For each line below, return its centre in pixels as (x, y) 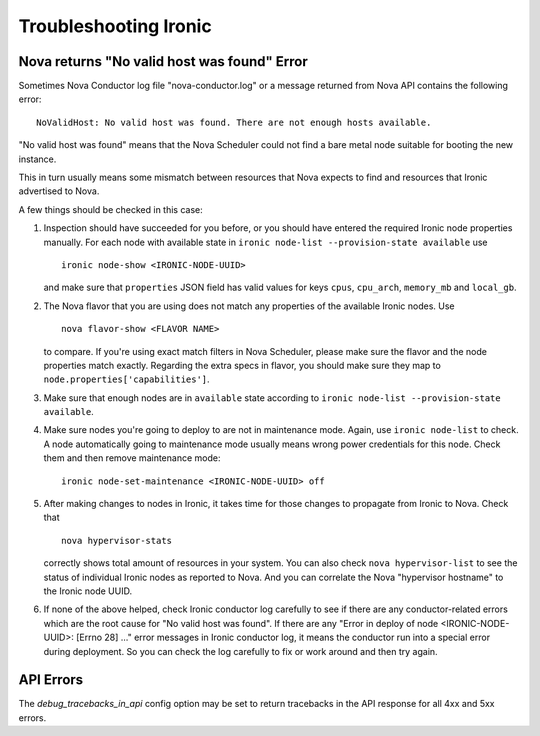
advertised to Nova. (59, 191)
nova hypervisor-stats (117, 540)
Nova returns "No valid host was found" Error (163, 61)
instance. (37, 159)
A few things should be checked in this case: (111, 209)
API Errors (51, 680)
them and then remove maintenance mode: (132, 458)
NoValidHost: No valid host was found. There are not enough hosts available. (234, 122)
